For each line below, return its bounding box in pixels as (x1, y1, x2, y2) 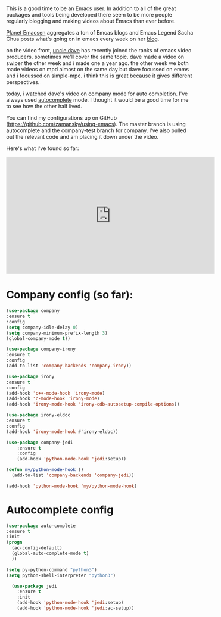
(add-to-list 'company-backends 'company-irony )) (6, 363, 132, 369)
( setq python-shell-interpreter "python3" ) (6, 572, 116, 578)
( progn (6, 540, 23, 546)
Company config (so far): (6, 288, 133, 302)
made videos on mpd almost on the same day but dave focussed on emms (6, 66, 189, 73)
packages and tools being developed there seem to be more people (6, 11, 173, 18)
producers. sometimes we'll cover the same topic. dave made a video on (6, 53, 185, 61)
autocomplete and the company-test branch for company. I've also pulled (6, 127, 186, 134)
